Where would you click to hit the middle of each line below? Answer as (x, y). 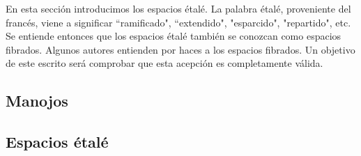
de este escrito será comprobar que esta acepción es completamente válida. (164, 63)
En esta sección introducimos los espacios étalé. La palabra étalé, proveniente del (178, 8)
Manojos (37, 101)
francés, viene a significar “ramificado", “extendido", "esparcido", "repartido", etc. (178, 22)
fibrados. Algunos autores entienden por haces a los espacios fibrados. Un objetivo (180, 49)
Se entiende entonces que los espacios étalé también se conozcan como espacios (174, 36)
